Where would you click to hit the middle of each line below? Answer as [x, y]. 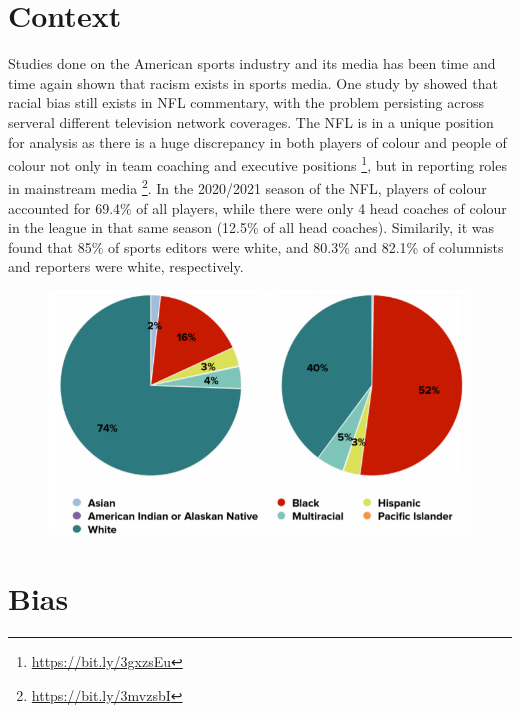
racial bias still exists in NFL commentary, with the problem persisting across [246, 102]
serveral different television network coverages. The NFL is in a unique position [251, 121]
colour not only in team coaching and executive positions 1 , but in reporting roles [257, 163]
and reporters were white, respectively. [126, 266]
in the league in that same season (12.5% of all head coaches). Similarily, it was [251, 227]
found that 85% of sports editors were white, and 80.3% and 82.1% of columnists [256, 246]
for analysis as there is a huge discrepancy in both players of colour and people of [257, 141]
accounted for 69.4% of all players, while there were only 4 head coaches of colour [257, 207]
